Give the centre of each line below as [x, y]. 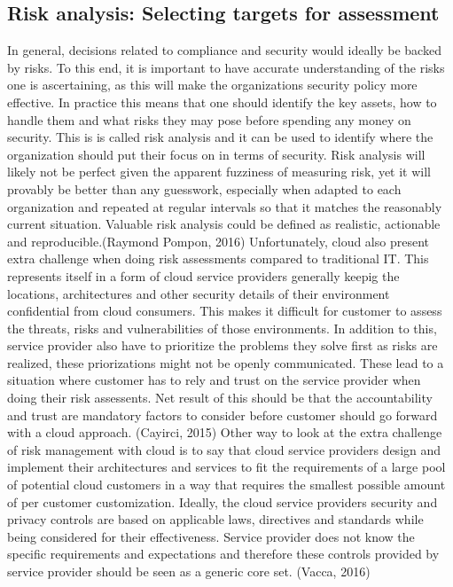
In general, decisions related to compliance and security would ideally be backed [224, 50]
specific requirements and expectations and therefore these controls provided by [223, 554]
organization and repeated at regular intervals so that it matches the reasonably [225, 206]
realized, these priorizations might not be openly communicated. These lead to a [226, 362]
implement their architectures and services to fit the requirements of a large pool [226, 467]
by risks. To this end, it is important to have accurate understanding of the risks [226, 67]
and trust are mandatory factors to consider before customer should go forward [223, 415]
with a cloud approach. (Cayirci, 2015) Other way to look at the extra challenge [225, 432]
